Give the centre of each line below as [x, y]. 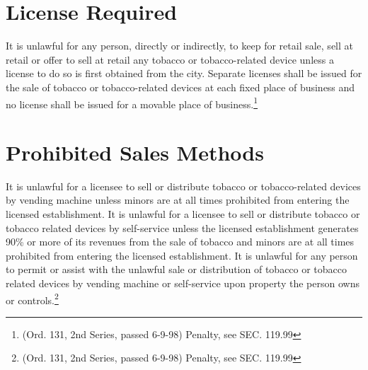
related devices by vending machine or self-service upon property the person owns [183, 283]
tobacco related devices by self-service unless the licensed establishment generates [182, 227]
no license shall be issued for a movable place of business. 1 [132, 103]
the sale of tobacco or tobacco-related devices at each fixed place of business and [180, 87]
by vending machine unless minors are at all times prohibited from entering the [178, 200]
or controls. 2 [32, 299]
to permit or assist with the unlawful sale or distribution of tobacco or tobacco [177, 269]
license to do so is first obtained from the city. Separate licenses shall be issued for [184, 73]
